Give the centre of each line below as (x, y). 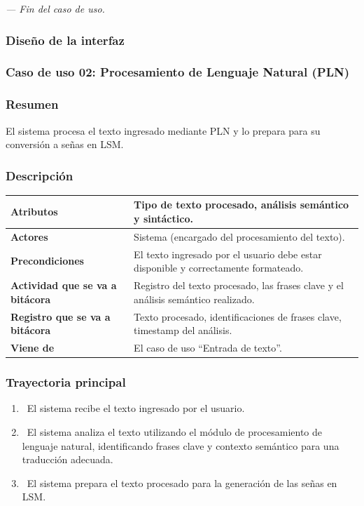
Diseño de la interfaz (65, 40)
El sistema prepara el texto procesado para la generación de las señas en (182, 482)
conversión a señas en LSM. (65, 144)
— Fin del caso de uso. (55, 8)
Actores (29, 236)
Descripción (40, 175)
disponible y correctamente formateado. (219, 268)
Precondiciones (47, 261)
